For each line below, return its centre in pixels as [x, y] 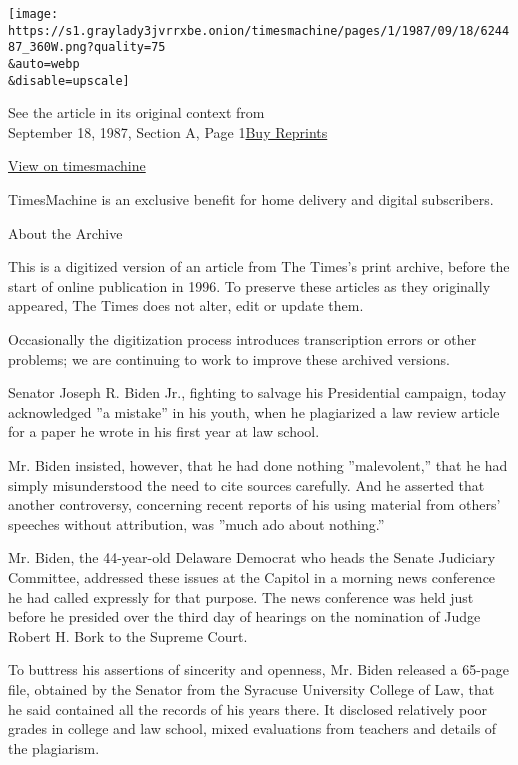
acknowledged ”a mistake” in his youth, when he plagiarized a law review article [254, 411]
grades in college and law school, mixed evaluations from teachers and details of [252, 728]
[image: [33, 14]
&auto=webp [44, 63]
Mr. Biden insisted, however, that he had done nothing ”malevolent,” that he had [258, 465]
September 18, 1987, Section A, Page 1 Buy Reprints [168, 131]
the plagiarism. [54, 747]
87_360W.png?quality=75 [87, 47]
